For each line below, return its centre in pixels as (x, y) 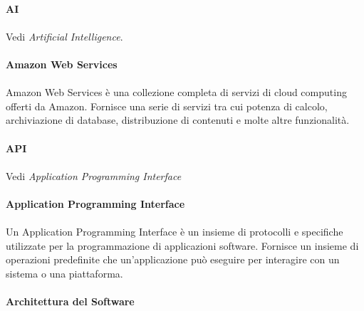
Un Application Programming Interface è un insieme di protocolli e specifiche (175, 232)
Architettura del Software (70, 301)
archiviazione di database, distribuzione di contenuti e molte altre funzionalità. (178, 120)
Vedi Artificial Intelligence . (64, 36)
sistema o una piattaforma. (64, 273)
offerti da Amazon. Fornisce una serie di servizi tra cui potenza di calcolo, (167, 106)
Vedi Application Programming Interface (94, 175)
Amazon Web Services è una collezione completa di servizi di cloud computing (176, 92)
